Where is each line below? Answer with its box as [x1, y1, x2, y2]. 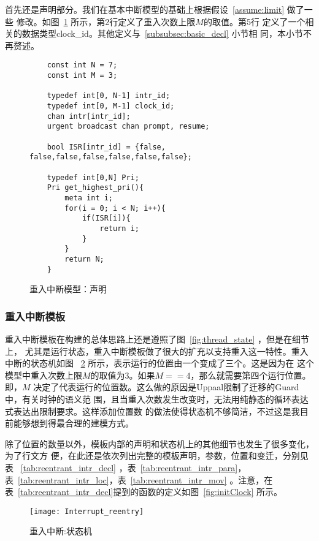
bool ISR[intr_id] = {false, [47, 142, 166, 151]
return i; [99, 224, 139, 233]
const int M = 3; [47, 71, 118, 80]
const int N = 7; [47, 61, 118, 70]
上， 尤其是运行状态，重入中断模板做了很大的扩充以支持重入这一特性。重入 [5, 344, 309, 357]
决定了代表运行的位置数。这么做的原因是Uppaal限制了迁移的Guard [33, 380, 299, 393]
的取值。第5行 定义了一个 [203, 15, 306, 28]
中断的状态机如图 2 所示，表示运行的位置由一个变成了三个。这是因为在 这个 [5, 357, 314, 369]
